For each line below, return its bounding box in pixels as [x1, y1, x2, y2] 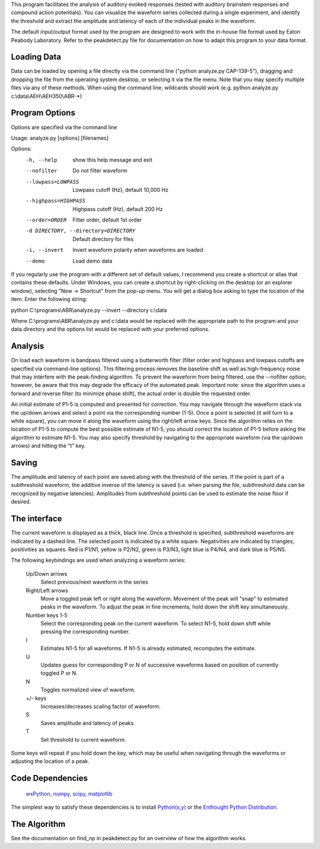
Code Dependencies [11, 773, 88, 783]
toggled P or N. [40, 669, 78, 677]
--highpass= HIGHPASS [25, 197, 86, 204]
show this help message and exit [72, 156, 152, 163]
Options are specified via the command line [11, 123, 117, 130]
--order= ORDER [25, 217, 67, 223]
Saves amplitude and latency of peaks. [40, 719, 136, 726]
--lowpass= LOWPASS [25, 178, 79, 185]
